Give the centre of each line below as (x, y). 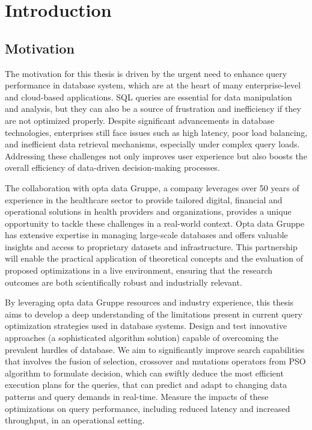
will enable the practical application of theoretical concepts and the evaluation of (154, 258)
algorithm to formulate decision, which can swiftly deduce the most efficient (144, 373)
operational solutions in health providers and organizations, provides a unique (148, 211)
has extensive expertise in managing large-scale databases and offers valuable (146, 235)
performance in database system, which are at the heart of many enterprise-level (153, 85)
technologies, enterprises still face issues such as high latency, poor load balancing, (156, 132)
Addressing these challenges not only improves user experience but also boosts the (156, 155)
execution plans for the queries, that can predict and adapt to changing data (146, 385)
